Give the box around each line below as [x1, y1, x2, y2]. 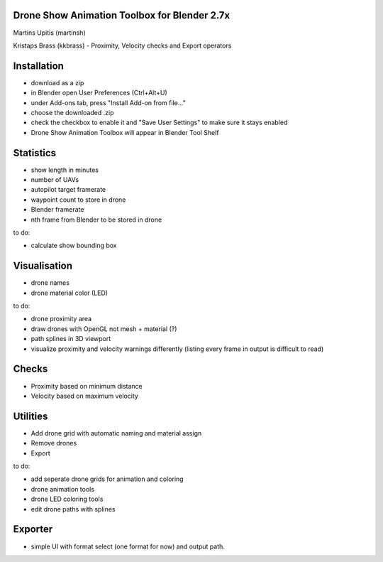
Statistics [13, 146, 57, 159]
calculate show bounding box [30, 242, 117, 250]
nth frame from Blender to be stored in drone [30, 215, 162, 224]
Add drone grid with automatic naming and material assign [30, 428, 202, 437]
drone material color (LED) [30, 288, 109, 297]
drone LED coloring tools [30, 495, 104, 504]
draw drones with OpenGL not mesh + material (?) [30, 324, 177, 333]
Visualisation [13, 260, 73, 272]
